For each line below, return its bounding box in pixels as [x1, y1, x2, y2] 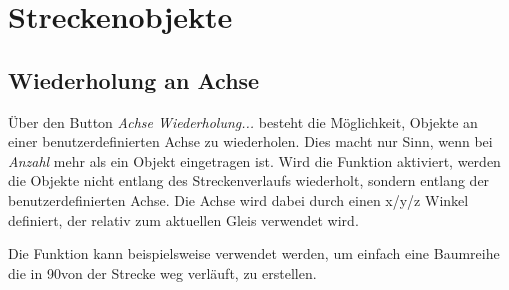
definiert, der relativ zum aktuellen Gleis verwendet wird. [8, 209, 359, 230]
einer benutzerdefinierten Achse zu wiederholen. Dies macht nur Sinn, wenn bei [8, 131, 493, 152]
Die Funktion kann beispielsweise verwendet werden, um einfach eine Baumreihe [8, 243, 500, 264]
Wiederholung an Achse [8, 64, 260, 95]
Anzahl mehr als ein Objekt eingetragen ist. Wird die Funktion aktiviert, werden [8, 150, 501, 171]
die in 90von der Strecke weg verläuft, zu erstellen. [8, 262, 317, 283]
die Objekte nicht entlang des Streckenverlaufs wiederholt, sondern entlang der [8, 170, 490, 191]
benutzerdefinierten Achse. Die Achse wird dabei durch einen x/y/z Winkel [8, 189, 469, 210]
